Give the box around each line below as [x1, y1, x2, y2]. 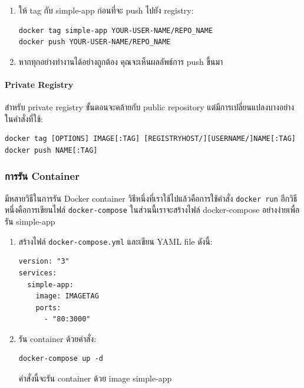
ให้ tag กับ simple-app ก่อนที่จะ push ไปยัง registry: [18, 4, 194, 16]
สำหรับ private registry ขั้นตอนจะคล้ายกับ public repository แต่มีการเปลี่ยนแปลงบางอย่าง [5, 101, 295, 113]
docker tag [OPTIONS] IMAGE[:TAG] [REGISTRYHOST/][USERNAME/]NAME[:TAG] [5, 134, 296, 143]
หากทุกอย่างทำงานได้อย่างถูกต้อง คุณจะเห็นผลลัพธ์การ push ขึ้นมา [18, 55, 223, 67]
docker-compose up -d [18, 354, 103, 363]
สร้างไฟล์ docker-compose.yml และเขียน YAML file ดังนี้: [18, 235, 213, 247]
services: [18, 268, 57, 277]
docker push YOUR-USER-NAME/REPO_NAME [18, 38, 171, 47]
